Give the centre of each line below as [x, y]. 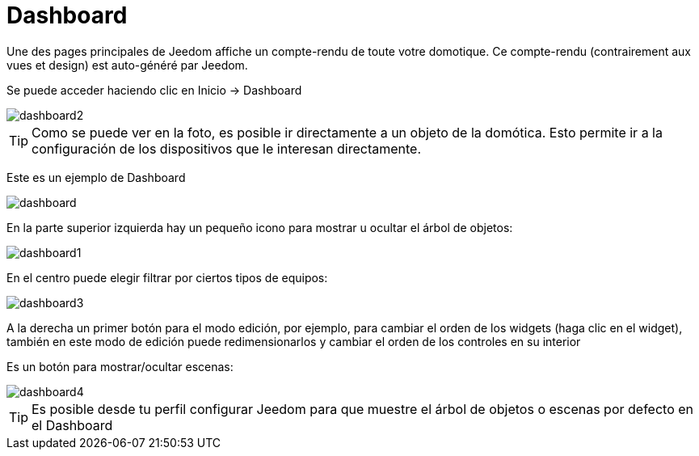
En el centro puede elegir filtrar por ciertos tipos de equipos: [167, 277]
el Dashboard [72, 425]
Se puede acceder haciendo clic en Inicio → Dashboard [154, 90]
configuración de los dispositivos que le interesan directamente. [227, 148]
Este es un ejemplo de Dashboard [96, 177]
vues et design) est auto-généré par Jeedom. [127, 65]
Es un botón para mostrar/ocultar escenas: [120, 366]
